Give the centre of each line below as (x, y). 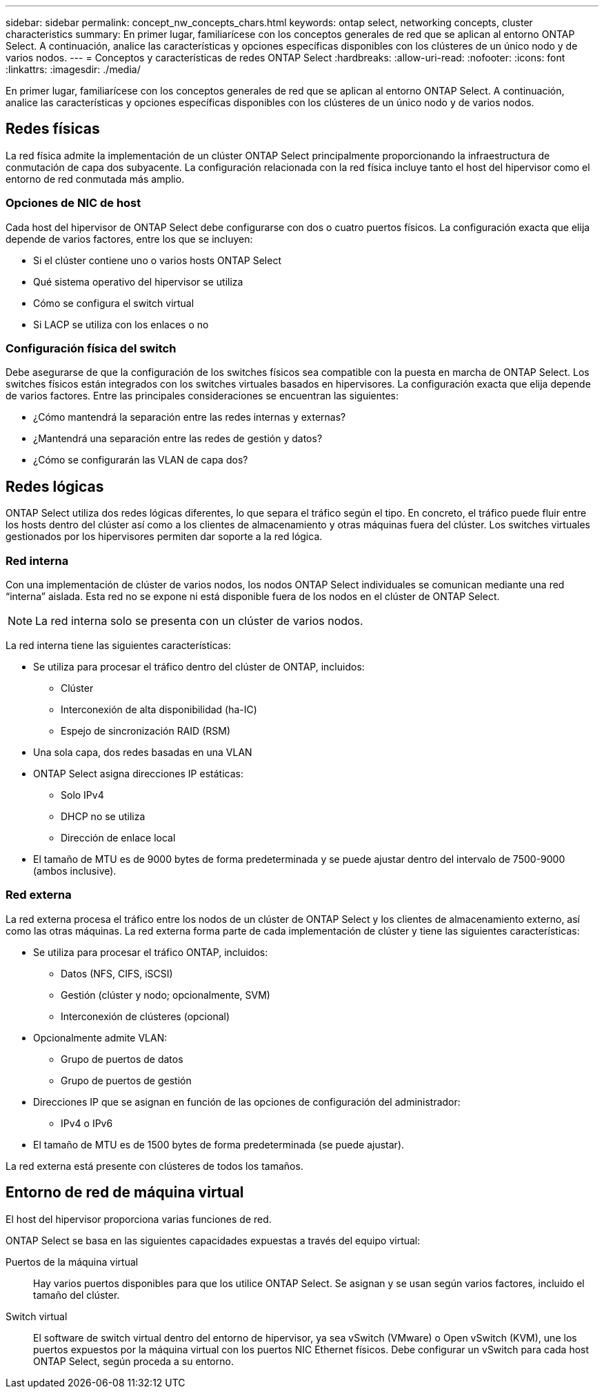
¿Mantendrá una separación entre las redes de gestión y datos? (178, 439)
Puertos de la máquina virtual (72, 1262)
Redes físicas (53, 129)
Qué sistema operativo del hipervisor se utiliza (138, 281)
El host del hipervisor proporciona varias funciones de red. (139, 1219)
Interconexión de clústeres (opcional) (145, 1016)
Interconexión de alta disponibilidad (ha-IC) (159, 709)
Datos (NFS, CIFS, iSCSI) (117, 973)
